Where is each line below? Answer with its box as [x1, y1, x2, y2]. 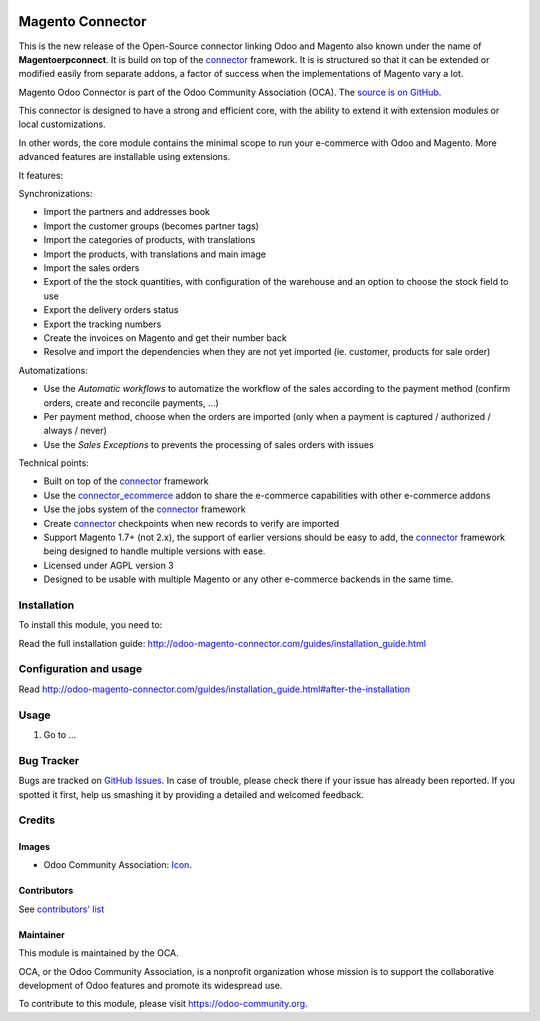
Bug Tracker [18, 753, 80, 767]
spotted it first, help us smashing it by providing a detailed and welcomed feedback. [18, 788, 364, 800]
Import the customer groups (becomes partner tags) [43, 220, 260, 232]
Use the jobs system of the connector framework [43, 503, 246, 515]
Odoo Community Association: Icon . [43, 859, 192, 871]
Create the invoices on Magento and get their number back [43, 331, 287, 344]
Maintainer [18, 928, 65, 940]
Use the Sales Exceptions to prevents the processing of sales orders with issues [43, 438, 374, 450]
